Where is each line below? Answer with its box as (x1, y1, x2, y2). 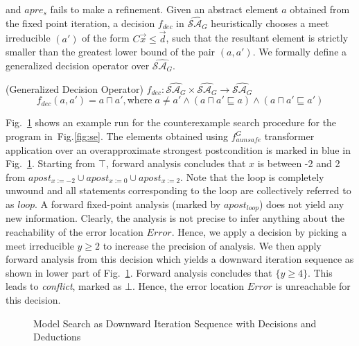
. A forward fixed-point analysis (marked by (35, 197, 221, 211)
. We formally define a (252, 44, 347, 59)
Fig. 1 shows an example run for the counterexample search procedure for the (6, 115, 337, 130)
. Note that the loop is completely (180, 169, 324, 184)
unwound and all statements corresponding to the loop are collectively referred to (6, 183, 351, 198)
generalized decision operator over (6, 58, 150, 73)
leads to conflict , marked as (6, 279, 122, 293)
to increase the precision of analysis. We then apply (103, 238, 322, 252)
